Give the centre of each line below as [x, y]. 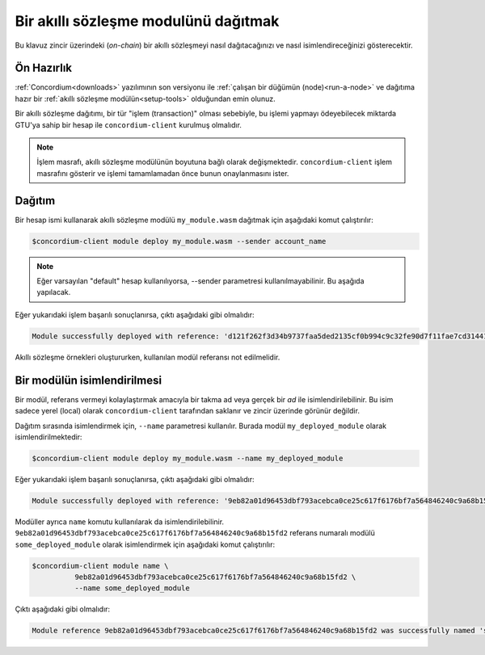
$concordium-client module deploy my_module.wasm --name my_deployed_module [188, 458]
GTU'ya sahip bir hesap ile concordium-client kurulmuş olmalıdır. [129, 124]
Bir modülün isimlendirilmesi [88, 380]
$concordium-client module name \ [100, 566]
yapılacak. [54, 292]
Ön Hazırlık [44, 68]
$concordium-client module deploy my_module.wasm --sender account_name [179, 241]
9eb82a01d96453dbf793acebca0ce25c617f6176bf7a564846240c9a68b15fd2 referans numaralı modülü [195, 533]
